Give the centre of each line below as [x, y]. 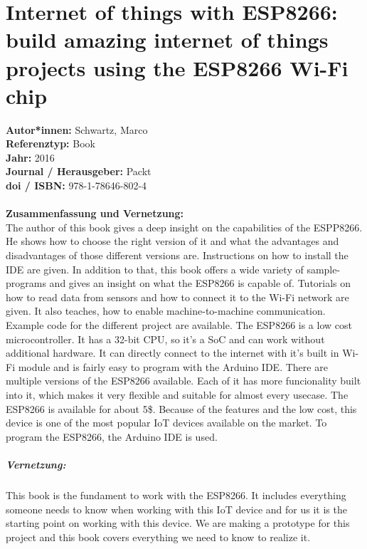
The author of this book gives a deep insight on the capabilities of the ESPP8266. [184, 227]
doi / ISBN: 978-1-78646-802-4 [76, 185]
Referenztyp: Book [50, 143]
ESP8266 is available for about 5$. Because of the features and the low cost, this [181, 408]
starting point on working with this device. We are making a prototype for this [178, 523]
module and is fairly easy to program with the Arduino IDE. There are [173, 366]
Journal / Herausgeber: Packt [79, 171]
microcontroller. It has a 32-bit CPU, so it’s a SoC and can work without [165, 339]
